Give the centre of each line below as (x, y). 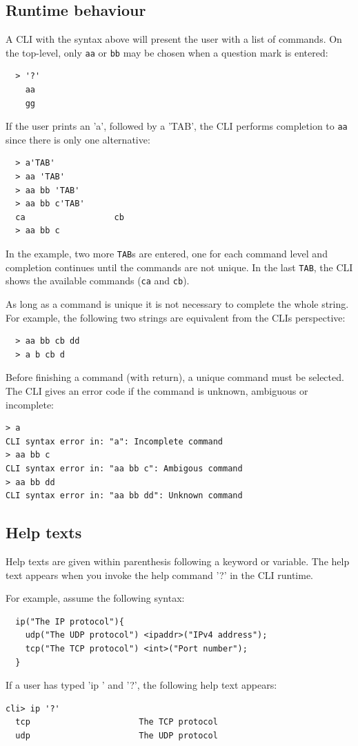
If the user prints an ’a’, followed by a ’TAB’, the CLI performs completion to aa (177, 126)
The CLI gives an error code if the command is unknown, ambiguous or (157, 390)
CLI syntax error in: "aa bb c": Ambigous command (124, 468)
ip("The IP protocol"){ (70, 621)
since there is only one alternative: (78, 139)
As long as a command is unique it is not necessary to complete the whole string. (177, 304)
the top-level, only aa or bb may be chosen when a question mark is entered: (167, 52)
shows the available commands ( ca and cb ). (98, 281)
